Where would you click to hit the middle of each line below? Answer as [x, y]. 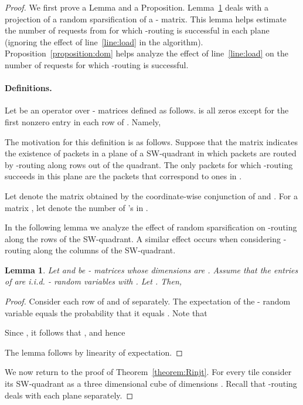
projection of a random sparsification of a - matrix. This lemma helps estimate [146, 19]
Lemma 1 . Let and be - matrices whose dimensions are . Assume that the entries [151, 270]
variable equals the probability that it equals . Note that [106, 312]
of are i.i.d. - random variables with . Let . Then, [93, 281]
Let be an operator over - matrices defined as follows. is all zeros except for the [147, 110]
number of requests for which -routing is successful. [97, 64]
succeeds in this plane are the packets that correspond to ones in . [123, 176]
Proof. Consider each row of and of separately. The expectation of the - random [148, 301]
